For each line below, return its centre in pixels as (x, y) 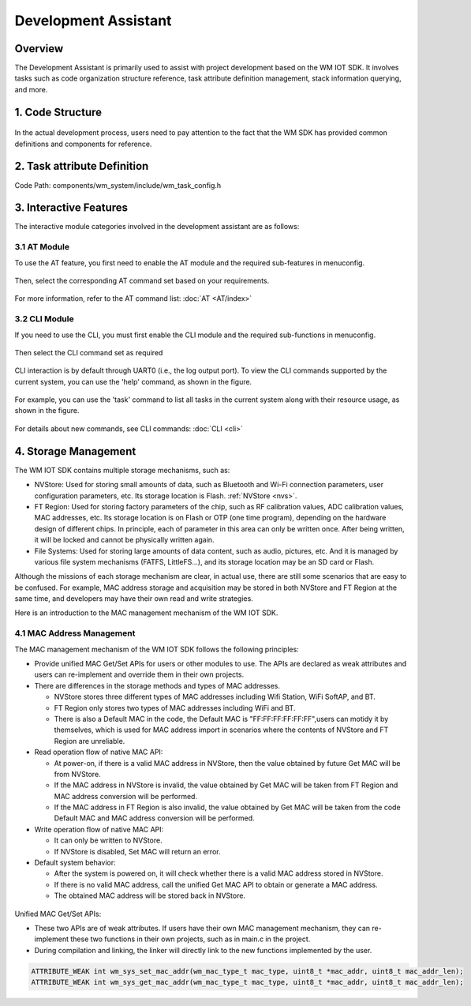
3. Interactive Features (71, 208)
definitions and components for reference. (83, 144)
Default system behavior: (75, 863)
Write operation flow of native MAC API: (99, 829)
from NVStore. (78, 774)
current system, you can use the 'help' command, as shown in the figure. (133, 381)
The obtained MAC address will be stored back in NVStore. (150, 895)
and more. (31, 89)
